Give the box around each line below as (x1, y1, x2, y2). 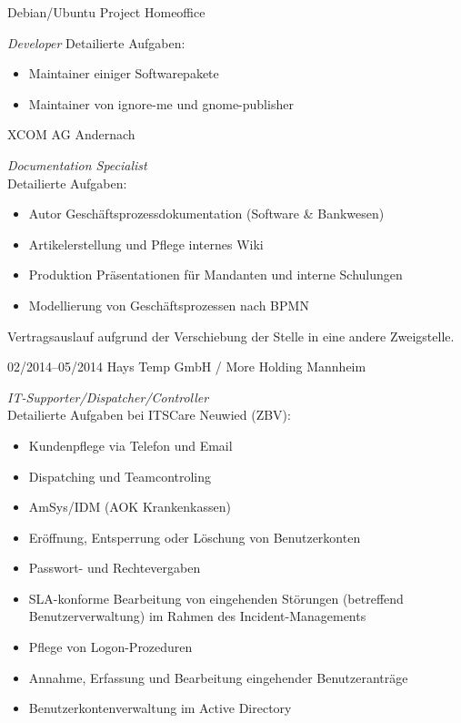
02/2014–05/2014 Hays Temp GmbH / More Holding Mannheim (7, 357, 366, 376)
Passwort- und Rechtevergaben (28, 558, 201, 577)
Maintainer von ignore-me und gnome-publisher (28, 94, 294, 113)
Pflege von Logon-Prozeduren (28, 637, 193, 657)
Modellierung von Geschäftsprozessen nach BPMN (28, 295, 309, 314)
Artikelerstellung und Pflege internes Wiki (28, 234, 264, 253)
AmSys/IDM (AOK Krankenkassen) (28, 497, 231, 516)
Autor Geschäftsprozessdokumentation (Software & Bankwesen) (28, 204, 385, 223)
